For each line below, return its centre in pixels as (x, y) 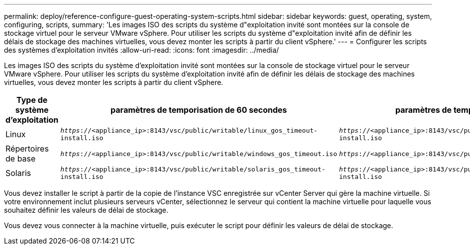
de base (21, 159)
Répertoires (27, 149)
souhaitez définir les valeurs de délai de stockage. (86, 210)
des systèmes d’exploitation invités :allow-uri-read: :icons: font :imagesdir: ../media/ (142, 50)
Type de (32, 100)
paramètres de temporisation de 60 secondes (199, 110)
